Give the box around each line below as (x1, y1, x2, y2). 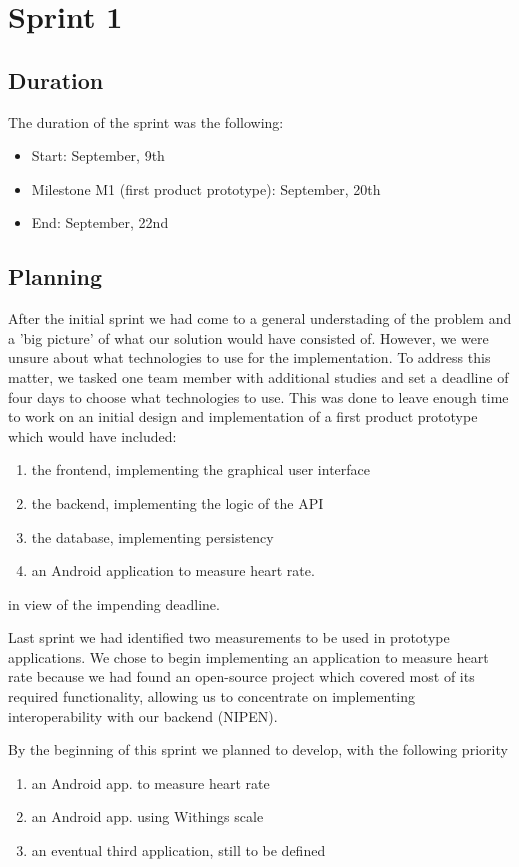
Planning (8, 261, 102, 292)
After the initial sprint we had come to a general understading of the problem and (8, 308, 512, 329)
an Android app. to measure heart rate (31, 772, 270, 793)
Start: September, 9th (31, 145, 165, 166)
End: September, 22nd (31, 212, 169, 233)
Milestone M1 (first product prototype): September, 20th (31, 178, 381, 199)
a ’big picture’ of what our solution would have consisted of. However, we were (8, 327, 489, 348)
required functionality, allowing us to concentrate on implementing (8, 686, 416, 707)
